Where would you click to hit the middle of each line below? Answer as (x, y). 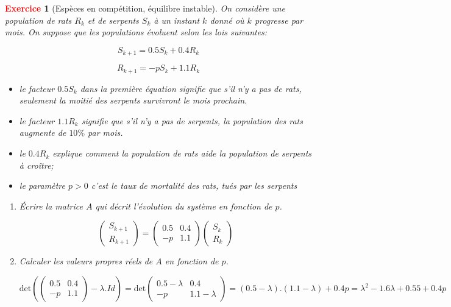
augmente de (43, 132)
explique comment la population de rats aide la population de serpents (182, 153)
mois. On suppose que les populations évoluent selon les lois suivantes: (136, 32)
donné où (227, 20)
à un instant (177, 20)
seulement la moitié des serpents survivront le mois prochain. (133, 100)
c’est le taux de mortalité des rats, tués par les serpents (194, 185)
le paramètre (42, 185)
